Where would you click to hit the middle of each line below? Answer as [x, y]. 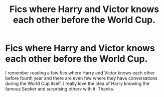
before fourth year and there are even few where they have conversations [81, 78]
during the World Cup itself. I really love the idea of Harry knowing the [77, 83]
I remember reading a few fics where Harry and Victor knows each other [80, 73]
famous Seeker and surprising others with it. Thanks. [60, 88]
